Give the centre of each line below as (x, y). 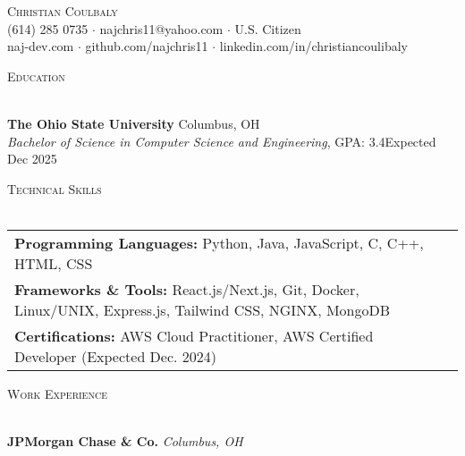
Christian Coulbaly (63, 11)
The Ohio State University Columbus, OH (134, 123)
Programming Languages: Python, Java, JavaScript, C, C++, (219, 242)
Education (36, 76)
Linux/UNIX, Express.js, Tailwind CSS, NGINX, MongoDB (203, 309)
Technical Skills (55, 188)
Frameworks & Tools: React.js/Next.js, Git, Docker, (187, 289)
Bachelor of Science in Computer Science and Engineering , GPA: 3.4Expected (222, 141)
